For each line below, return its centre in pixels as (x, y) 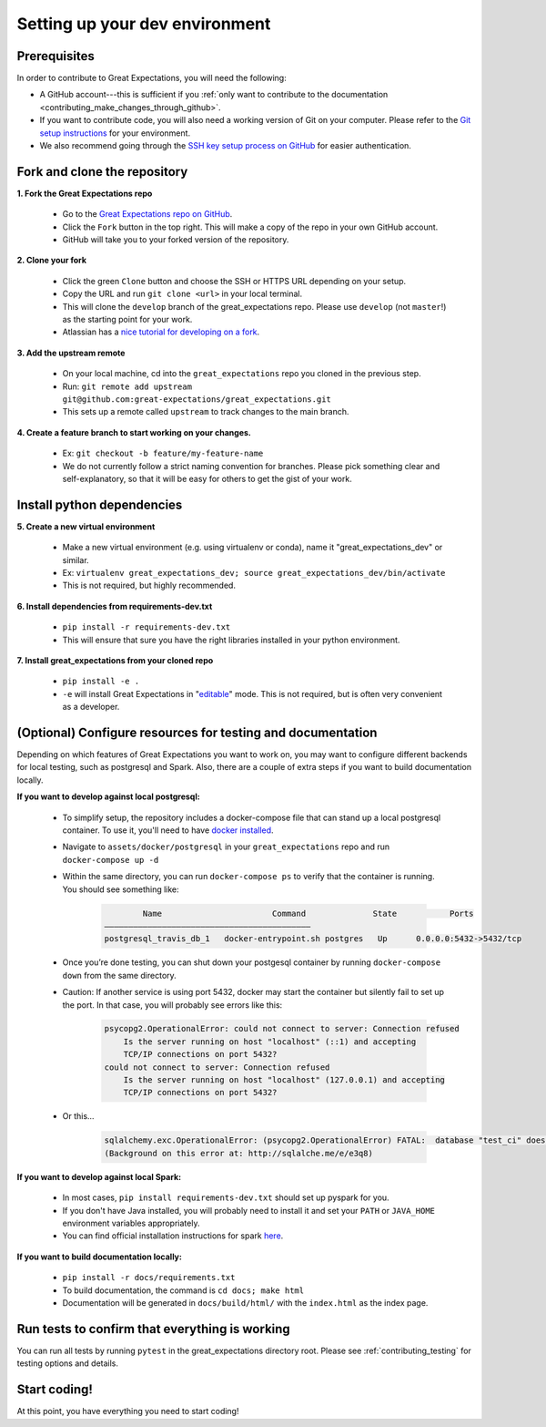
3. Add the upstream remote (71, 353)
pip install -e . (101, 682)
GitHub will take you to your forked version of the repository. (176, 240)
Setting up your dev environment (144, 24)
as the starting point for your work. (127, 320)
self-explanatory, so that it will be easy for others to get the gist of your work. (207, 478)
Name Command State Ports (308, 913)
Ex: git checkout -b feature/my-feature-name (163, 453)
